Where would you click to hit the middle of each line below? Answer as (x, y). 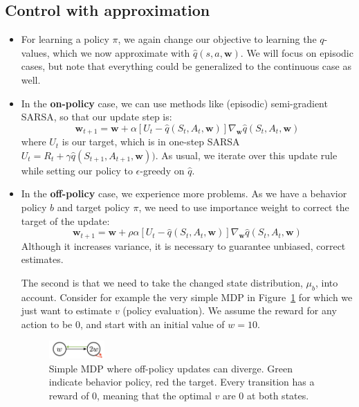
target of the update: (65, 220)
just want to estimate (66, 310)
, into (327, 282)
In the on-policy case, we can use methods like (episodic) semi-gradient (174, 103)
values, (35, 52)
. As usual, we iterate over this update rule (246, 155)
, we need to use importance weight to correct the (244, 207)
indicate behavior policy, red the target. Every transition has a (182, 382)
